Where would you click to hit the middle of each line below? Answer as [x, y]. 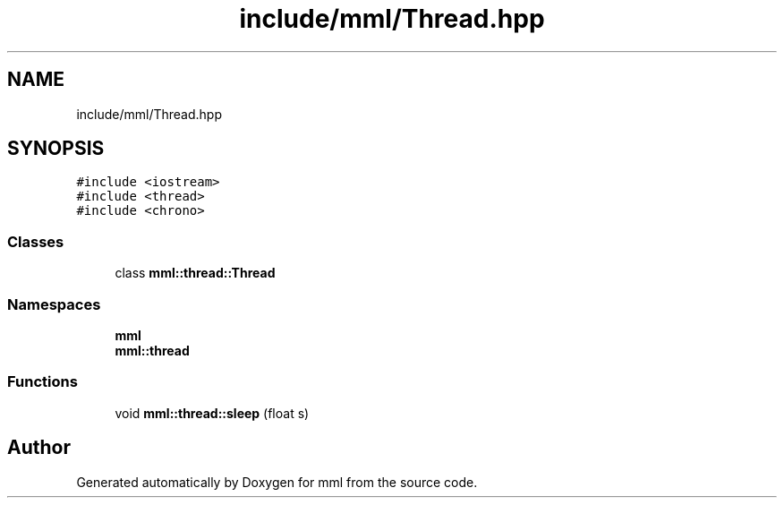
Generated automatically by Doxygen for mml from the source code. [277, 482]
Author [39, 448]
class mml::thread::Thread [195, 273]
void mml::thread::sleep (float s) [212, 413]
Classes [36, 241]
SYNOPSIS [56, 149]
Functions [43, 382]
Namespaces [54, 304]
